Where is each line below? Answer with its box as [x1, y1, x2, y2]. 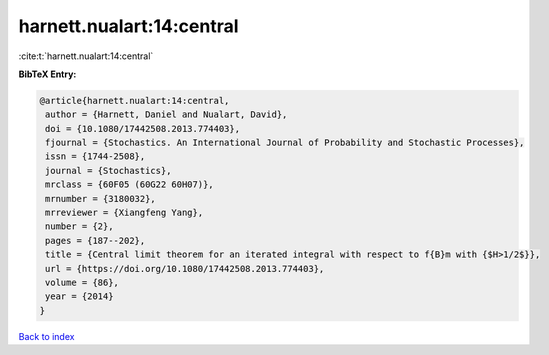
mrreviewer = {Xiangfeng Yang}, [45, 207, 204, 219]
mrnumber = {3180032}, [45, 193, 157, 204]
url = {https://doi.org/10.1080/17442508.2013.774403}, [45, 263, 325, 274]
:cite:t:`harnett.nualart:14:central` [18, 50, 154, 62]
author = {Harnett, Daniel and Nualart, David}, [45, 109, 288, 120]
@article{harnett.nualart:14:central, [39, 95, 230, 106]
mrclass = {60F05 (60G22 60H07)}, [45, 179, 214, 190]
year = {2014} [45, 291, 114, 302]
